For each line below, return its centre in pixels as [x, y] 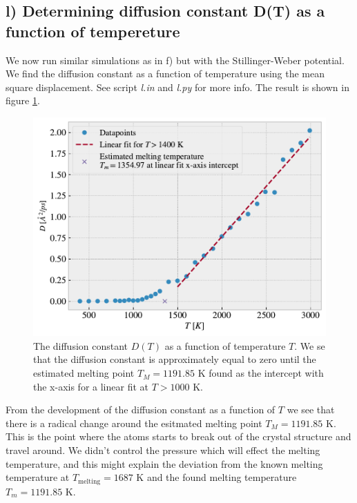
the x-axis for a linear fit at [91, 386]
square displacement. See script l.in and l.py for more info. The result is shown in [177, 87]
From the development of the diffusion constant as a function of [141, 410]
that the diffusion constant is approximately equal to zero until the [175, 359]
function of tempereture [93, 31]
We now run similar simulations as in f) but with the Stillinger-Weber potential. [175, 60]
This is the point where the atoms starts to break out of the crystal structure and [178, 436]
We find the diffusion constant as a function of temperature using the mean [165, 73]
